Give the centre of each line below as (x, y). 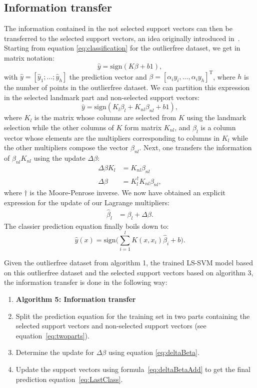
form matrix (143, 127)
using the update (59, 158)
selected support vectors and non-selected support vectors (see (111, 326)
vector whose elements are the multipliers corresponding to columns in (112, 137)
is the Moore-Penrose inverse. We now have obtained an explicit (127, 192)
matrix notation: (29, 57)
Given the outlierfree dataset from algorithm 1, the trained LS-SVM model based (129, 263)
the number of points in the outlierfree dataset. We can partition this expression (127, 87)
